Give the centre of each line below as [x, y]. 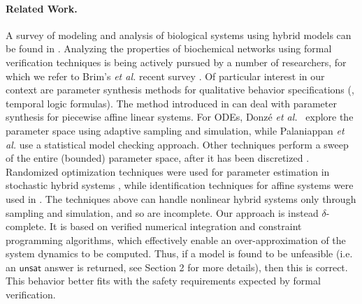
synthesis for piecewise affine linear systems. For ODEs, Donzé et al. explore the [180, 117]
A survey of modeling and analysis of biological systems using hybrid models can [179, 35]
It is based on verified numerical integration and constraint [175, 226]
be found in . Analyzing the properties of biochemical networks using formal [169, 48]
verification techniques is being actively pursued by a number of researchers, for [176, 62]
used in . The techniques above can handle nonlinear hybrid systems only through [181, 198]
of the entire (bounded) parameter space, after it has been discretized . [158, 158]
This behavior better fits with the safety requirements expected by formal [163, 281]
